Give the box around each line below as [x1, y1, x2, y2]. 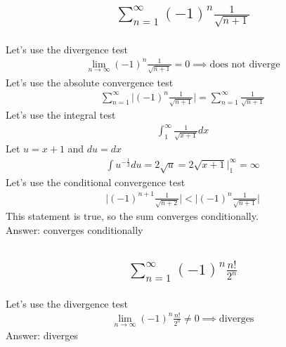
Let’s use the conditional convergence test [6, 174, 186, 189]
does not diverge [209, 59, 280, 70]
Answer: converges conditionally [6, 222, 143, 237]
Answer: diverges [6, 328, 78, 343]
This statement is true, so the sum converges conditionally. [6, 209, 259, 223]
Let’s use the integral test [6, 107, 116, 122]
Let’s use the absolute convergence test [6, 74, 174, 89]
